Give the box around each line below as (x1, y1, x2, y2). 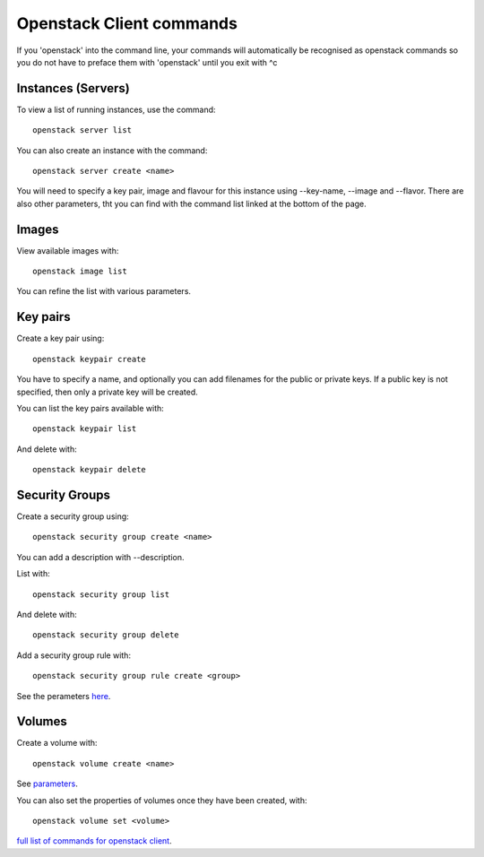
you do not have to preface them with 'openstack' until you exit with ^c (16, 56, 278, 67)
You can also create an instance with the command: (16, 144, 208, 156)
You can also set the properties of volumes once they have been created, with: (16, 794, 307, 806)
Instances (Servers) (16, 81, 130, 96)
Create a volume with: (16, 738, 98, 749)
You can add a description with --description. (16, 551, 185, 562)
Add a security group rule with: (16, 650, 132, 661)
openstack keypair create (32, 354, 147, 364)
